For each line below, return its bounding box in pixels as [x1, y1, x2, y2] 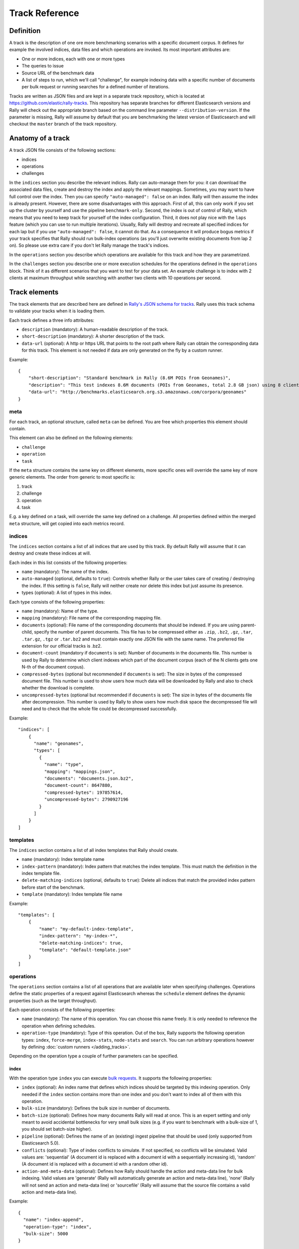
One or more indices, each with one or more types [21, 55, 125, 62]
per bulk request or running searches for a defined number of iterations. [21, 84, 170, 90]
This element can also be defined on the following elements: [9, 435, 133, 441]
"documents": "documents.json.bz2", [44, 775, 134, 781]
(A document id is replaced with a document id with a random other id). [21, 1161, 168, 1167]
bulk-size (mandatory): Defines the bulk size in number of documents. [21, 1105, 170, 1111]
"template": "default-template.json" [39, 947, 132, 953]
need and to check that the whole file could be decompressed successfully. [21, 706, 177, 712]
